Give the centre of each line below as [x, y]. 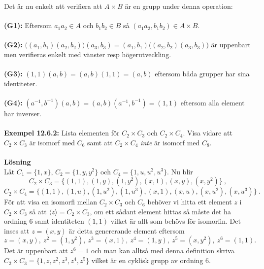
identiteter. [21, 83]
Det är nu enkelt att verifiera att [53, 6]
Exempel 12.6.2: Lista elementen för [62, 133]
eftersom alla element [213, 102]
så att [38, 211]
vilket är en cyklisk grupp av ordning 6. [151, 260]
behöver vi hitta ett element [190, 202]
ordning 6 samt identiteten [44, 221]
